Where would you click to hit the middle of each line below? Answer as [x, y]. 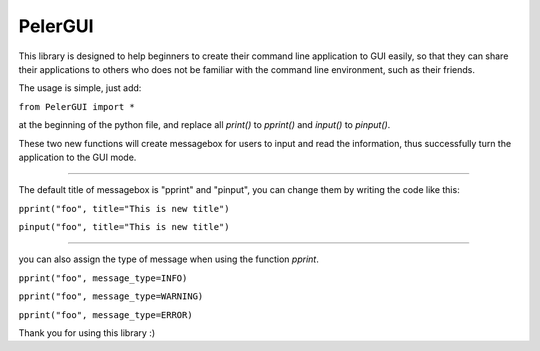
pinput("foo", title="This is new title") [124, 227]
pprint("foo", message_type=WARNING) [111, 296]
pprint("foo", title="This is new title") [124, 208]
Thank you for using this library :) [86, 333]
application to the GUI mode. [77, 157]
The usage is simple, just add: [80, 88]
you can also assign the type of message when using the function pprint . [168, 259]
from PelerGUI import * [76, 106]
